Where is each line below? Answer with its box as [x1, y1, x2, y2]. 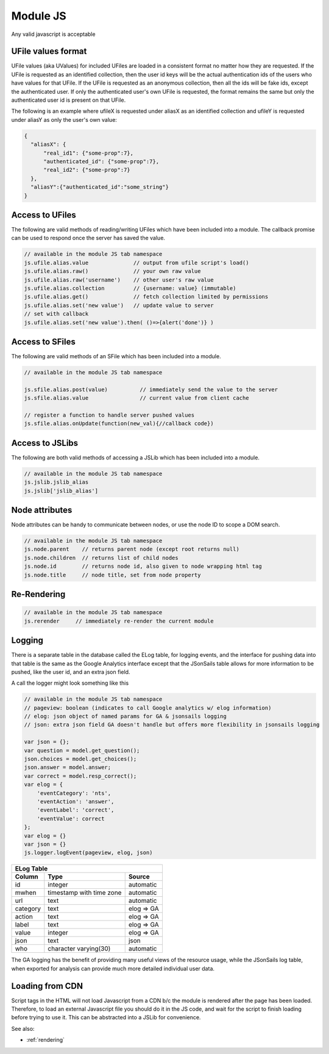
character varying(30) [48, 944, 111, 953]
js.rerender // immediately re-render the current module [24, 617, 214, 624]
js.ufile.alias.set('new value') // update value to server [24, 302, 214, 309]
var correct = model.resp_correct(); [24, 773, 137, 779]
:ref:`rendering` [26, 1036, 65, 1044]
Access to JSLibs [11, 437, 79, 448]
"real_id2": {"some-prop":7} [43, 166, 130, 174]
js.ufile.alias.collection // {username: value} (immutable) [24, 285, 236, 292]
